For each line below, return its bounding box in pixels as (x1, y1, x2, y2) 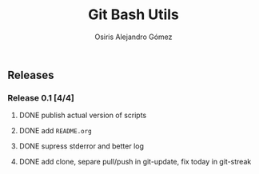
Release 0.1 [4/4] (7, 92, 75, 103)
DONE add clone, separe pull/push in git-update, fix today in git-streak (18, 157, 252, 167)
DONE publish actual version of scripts (18, 110, 147, 121)
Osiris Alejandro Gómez (94, 32, 173, 42)
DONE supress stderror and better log (18, 141, 145, 151)
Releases (7, 68, 54, 81)
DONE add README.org (18, 126, 93, 136)
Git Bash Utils (88, 6, 179, 24)
